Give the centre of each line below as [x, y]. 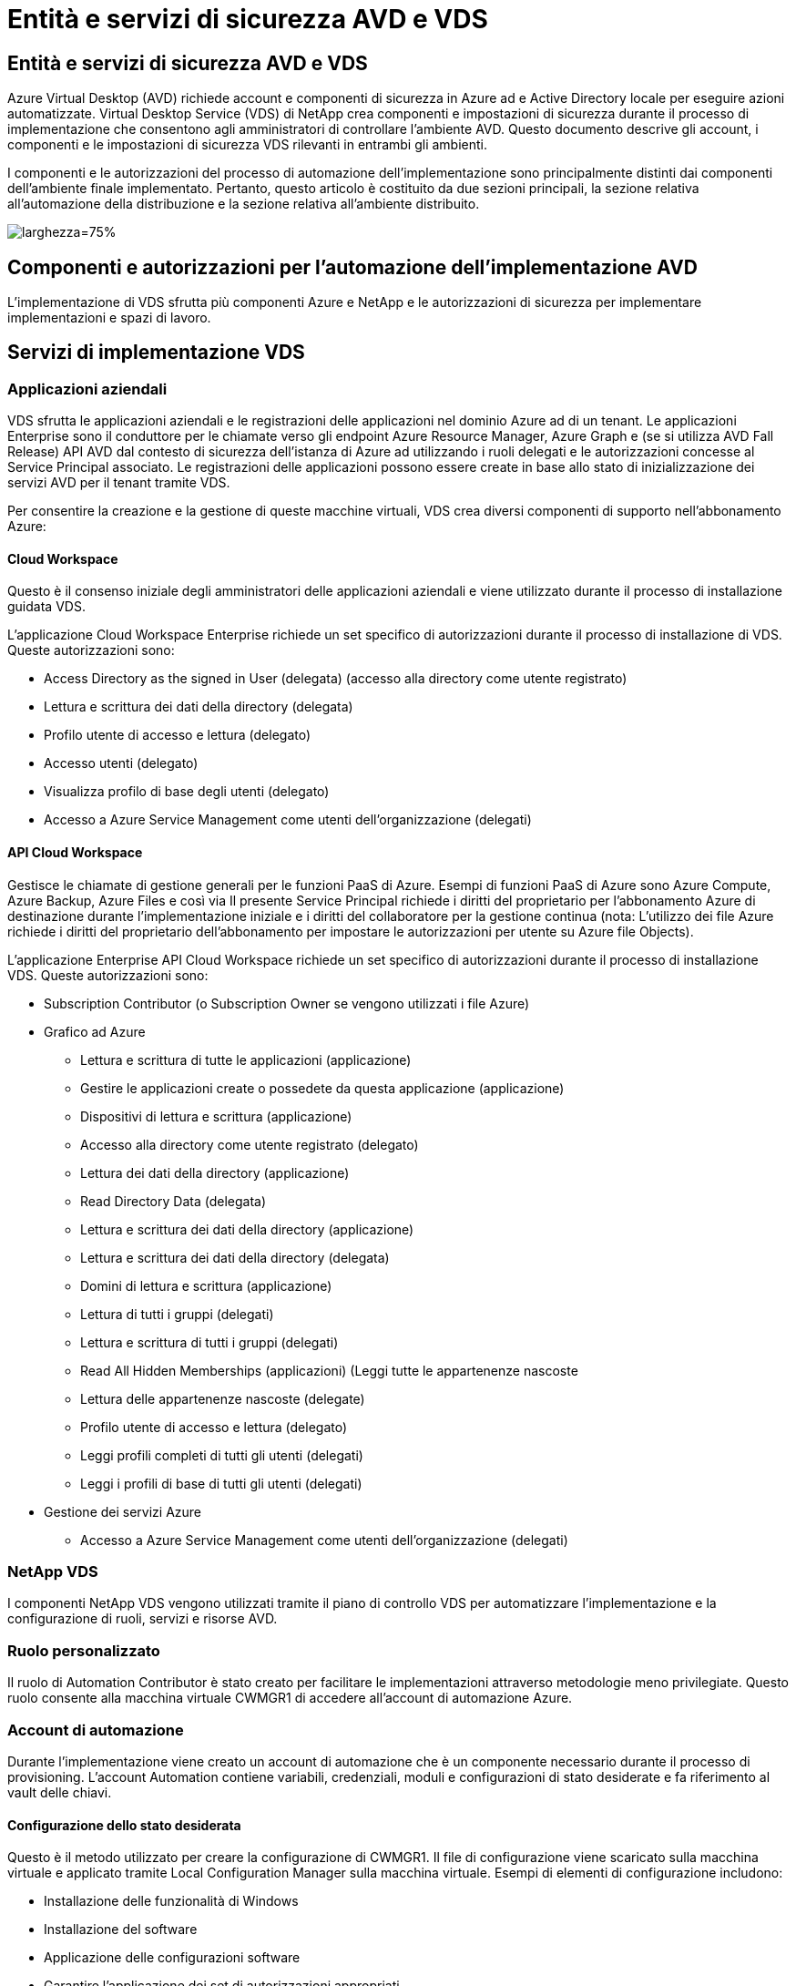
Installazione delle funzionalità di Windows [171, 1901]
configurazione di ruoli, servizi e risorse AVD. [143, 1619]
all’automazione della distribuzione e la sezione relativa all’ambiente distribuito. [244, 204]
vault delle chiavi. [60, 1792]
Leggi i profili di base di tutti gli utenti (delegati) [221, 1483]
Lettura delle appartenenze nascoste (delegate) [223, 1398]
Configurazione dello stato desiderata [124, 1825]
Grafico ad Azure [95, 1031]
